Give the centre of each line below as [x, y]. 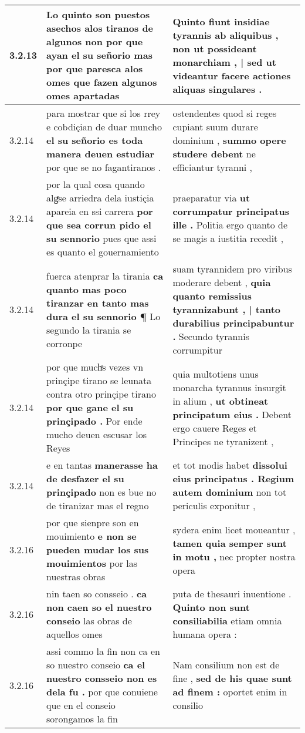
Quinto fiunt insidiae [221, 21]
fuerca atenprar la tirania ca [105, 275]
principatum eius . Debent [232, 414]
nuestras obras [76, 576]
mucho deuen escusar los [96, 434]
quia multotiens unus [216, 374]
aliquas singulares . [217, 89]
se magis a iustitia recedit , [228, 238]
